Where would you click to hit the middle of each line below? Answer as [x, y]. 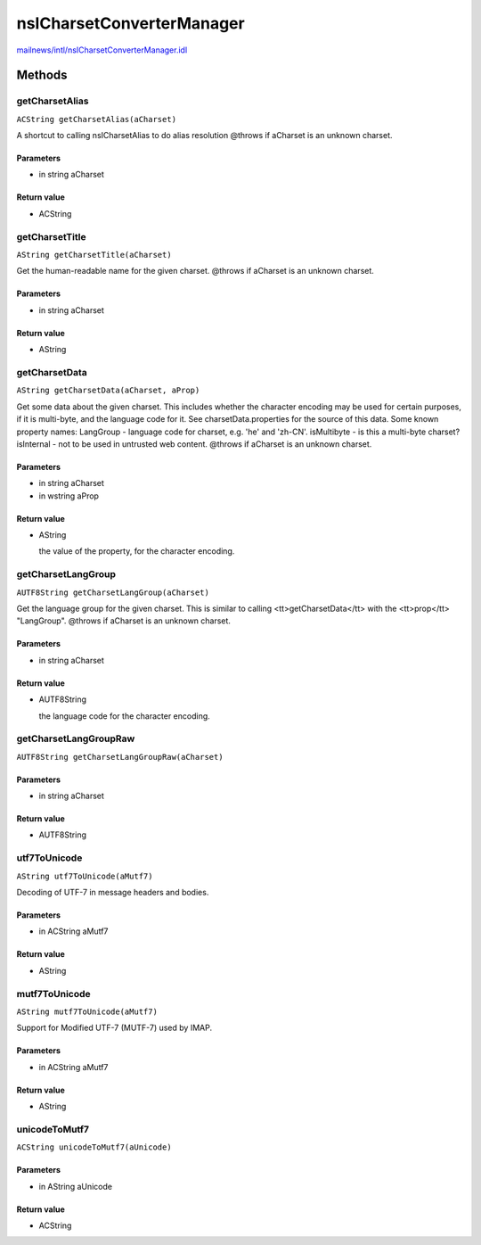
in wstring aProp [69, 496]
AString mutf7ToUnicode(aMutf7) [87, 1011]
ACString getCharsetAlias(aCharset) [97, 119]
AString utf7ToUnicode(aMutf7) [85, 876]
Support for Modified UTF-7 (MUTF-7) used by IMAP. [114, 1028]
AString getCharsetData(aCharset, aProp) [108, 391]
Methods [42, 75]
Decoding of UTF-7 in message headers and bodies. [113, 892]
